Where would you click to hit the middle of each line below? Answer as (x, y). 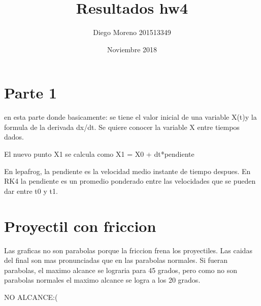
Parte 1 (31, 93)
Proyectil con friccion (80, 226)
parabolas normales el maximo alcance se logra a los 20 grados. (102, 280)
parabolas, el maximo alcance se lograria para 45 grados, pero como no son (121, 270)
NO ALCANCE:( (31, 297)
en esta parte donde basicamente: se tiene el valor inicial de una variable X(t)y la (130, 117)
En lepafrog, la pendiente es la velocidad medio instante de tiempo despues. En (127, 171)
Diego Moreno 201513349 (132, 32)
